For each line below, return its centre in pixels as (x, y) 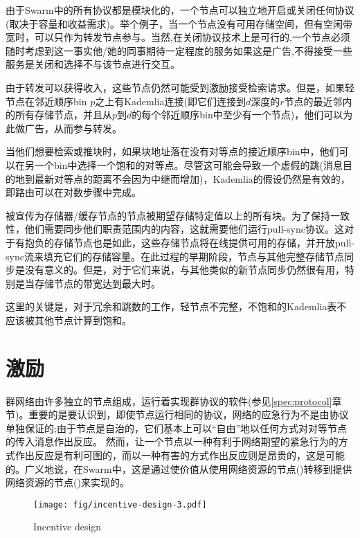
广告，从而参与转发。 (73, 128)
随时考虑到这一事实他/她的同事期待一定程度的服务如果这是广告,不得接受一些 (179, 50)
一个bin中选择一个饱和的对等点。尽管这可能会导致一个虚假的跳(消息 (188, 164)
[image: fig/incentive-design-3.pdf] (120, 504)
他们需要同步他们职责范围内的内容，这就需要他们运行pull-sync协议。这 (184, 229)
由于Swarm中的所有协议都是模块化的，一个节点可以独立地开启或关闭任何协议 (180, 10)
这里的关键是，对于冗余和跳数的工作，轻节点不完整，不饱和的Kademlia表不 (176, 306)
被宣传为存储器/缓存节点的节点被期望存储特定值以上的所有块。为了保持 (168, 215)
